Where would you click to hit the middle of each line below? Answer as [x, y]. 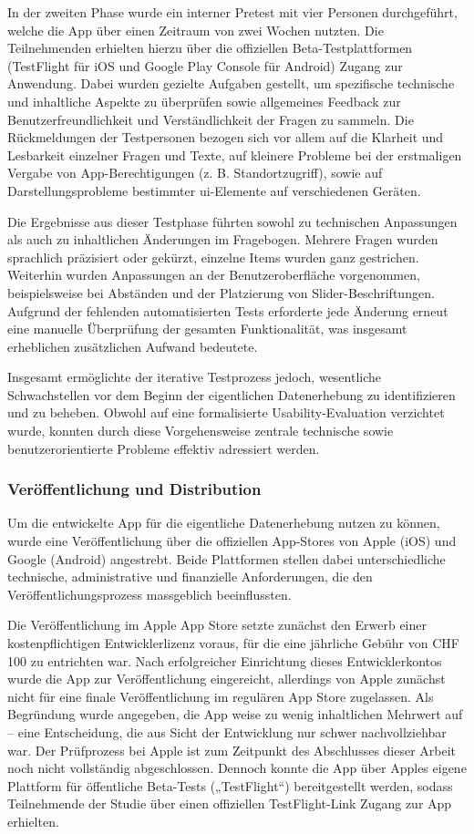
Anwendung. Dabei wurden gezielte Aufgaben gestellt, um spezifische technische [231, 83]
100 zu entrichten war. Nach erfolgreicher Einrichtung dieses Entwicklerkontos [225, 660]
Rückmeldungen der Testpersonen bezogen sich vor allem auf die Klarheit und [226, 137]
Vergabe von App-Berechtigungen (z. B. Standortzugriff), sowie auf [195, 173]
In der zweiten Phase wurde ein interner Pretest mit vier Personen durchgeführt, [232, 12]
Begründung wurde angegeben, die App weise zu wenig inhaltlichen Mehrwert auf [235, 714]
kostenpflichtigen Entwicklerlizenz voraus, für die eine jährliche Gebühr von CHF [233, 643]
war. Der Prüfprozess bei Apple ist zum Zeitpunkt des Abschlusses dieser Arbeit [232, 750]
